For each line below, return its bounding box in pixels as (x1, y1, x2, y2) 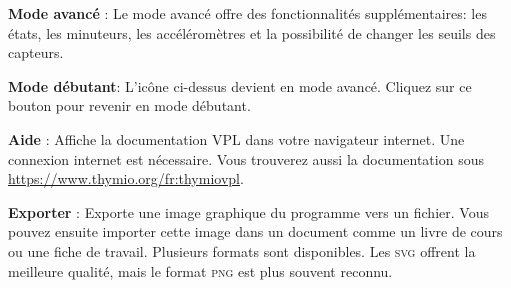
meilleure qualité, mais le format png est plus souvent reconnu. (8, 260, 393, 281)
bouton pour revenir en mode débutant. (8, 95, 251, 116)
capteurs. (8, 42, 64, 63)
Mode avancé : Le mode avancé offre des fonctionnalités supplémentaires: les (8, 3, 487, 23)
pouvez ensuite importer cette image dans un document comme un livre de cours (8, 221, 503, 242)
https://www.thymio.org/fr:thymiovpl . (8, 168, 244, 189)
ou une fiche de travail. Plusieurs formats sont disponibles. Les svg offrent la (8, 240, 476, 261)
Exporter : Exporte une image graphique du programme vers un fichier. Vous (8, 201, 489, 222)
